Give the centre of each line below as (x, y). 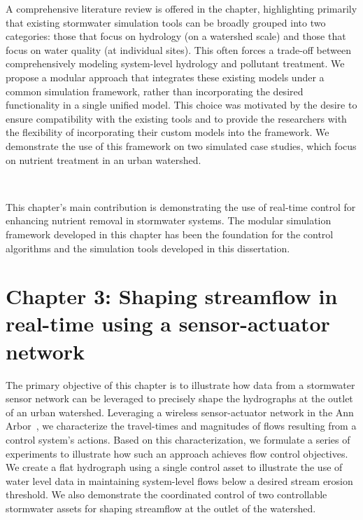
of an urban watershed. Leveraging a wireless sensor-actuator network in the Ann (180, 412)
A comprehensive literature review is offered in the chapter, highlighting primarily (181, 8)
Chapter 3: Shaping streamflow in (172, 296)
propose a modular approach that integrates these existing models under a (165, 77)
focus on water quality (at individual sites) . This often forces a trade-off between (178, 49)
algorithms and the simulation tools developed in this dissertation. (148, 248)
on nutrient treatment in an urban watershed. (104, 159)
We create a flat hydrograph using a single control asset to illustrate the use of (174, 467)
